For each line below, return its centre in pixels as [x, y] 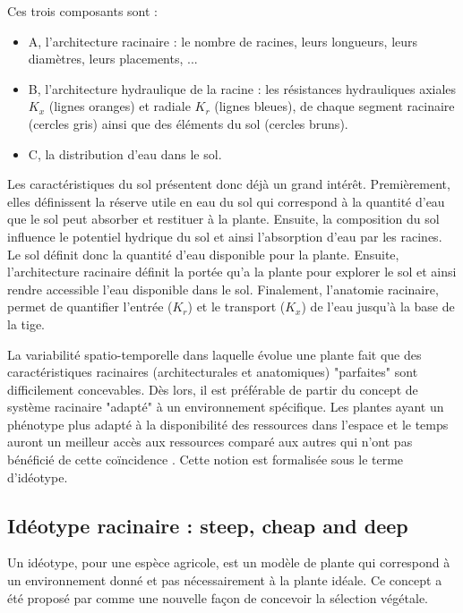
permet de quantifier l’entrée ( [90, 306]
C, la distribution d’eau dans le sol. [125, 153]
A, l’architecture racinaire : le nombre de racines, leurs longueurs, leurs [223, 41]
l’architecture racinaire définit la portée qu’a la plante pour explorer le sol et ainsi [232, 272]
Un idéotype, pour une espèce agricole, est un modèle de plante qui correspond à [229, 562]
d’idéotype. [38, 477]
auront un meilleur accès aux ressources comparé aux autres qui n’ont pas [210, 442]
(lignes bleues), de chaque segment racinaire [334, 106]
